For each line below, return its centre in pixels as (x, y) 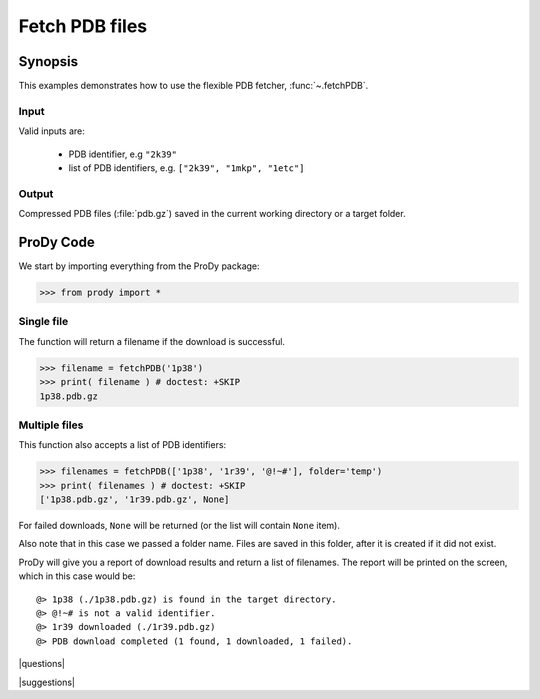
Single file (43, 322)
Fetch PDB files (83, 26)
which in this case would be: (77, 576)
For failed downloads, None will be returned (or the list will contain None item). (179, 525)
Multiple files (51, 425)
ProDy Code (56, 241)
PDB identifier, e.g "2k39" (122, 154)
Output (36, 193)
